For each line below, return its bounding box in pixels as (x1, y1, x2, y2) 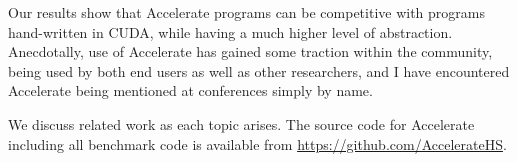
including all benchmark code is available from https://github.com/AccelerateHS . (8, 133, 507, 154)
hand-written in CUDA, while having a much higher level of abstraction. (8, 21, 453, 42)
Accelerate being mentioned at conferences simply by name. (8, 80, 373, 101)
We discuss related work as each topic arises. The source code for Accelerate (8, 113, 475, 134)
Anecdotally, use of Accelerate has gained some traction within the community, (8, 41, 493, 62)
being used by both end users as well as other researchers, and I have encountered (8, 60, 510, 81)
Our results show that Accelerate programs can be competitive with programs (8, 2, 486, 22)
